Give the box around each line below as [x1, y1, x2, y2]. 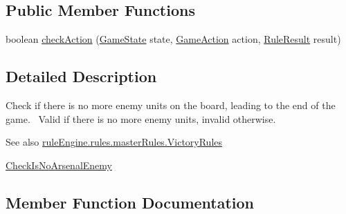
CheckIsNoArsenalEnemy [6, 157, 112, 172]
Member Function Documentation [6, 191, 255, 213]
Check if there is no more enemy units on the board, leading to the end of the [6, 98, 336, 112]
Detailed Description [6, 66, 157, 87]
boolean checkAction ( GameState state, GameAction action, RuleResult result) [6, 32, 341, 46]
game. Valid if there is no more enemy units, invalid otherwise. [6, 111, 276, 126]
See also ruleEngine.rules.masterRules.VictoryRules [6, 135, 223, 149]
